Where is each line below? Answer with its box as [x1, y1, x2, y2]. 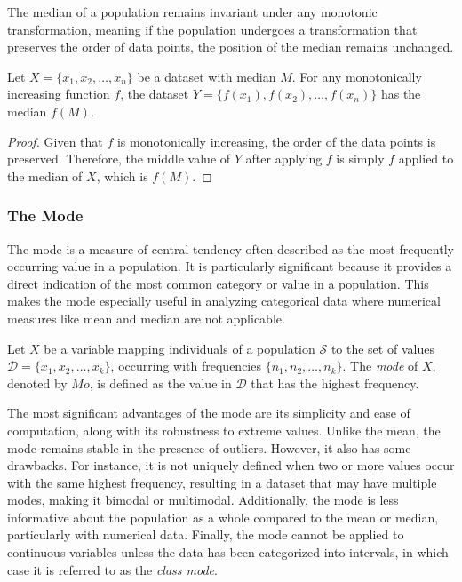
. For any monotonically [291, 67, 422, 85]
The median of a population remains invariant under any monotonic [7, 3, 378, 20]
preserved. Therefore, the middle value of [7, 149, 231, 168]
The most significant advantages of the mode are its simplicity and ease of [7, 403, 410, 422]
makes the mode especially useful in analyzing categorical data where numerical [7, 291, 441, 310]
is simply [336, 149, 385, 168]
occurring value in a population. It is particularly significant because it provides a [7, 257, 452, 275]
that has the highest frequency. [251, 373, 419, 392]
